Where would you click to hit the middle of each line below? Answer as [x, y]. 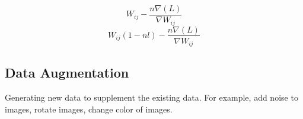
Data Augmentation [67, 73]
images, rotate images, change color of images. [89, 109]
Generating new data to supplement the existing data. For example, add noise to [151, 97]
